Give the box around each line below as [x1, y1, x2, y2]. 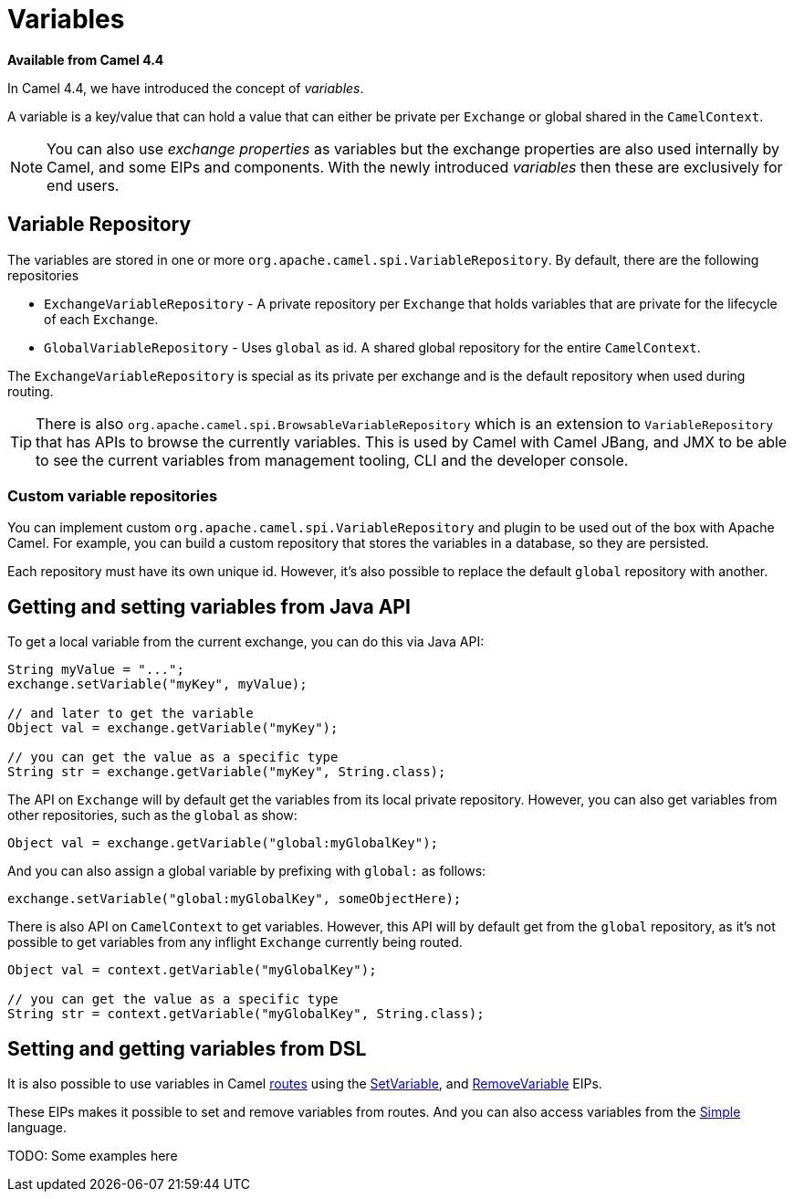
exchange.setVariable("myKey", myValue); [7, 677, 308, 692]
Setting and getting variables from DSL [7, 1036, 367, 1060]
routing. [7, 383, 54, 399]
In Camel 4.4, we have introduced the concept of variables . [7, 79, 364, 96]
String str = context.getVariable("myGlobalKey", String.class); [7, 1006, 485, 1022]
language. [7, 1120, 68, 1136]
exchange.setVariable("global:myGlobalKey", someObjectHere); [7, 891, 462, 907]
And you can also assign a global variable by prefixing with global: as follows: [7, 863, 486, 879]
